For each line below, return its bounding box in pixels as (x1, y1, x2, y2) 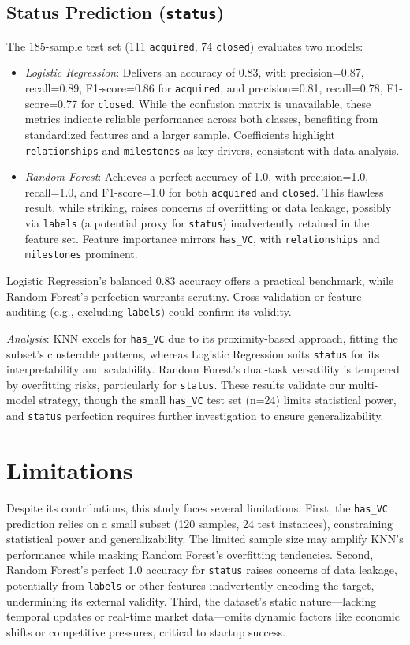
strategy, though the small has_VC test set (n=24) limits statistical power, (39, 392, 397, 408)
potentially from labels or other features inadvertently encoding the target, (6, 576, 375, 593)
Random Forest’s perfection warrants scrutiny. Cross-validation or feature (6, 287, 362, 304)
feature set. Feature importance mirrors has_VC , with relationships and (24, 230, 380, 246)
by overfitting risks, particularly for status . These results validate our (6, 376, 345, 392)
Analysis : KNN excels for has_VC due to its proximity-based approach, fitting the (6, 329, 398, 346)
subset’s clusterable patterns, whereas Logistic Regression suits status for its (6, 345, 380, 362)
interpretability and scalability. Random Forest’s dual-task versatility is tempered (6, 361, 400, 377)
